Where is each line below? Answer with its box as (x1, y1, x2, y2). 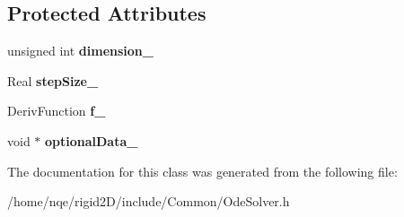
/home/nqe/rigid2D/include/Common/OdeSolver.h (7, 192, 290, 211)
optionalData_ (45, 131, 138, 150)
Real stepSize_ (7, 71, 99, 90)
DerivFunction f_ (7, 101, 106, 120)
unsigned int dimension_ (7, 41, 154, 60)
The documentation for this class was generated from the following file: (7, 161, 398, 180)
